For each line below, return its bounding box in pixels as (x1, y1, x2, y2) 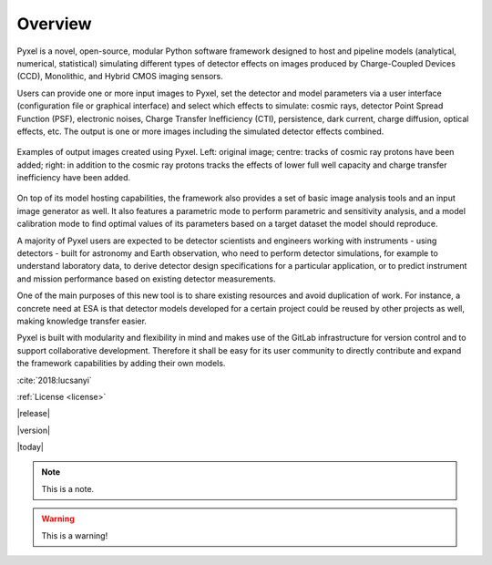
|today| (16, 442, 45, 453)
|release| (16, 408, 50, 419)
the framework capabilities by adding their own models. (16, 358, 226, 369)
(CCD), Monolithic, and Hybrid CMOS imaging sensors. (16, 71, 223, 82)
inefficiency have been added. (16, 172, 131, 183)
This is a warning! (41, 529, 108, 541)
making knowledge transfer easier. (16, 315, 148, 326)
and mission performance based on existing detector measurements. (16, 273, 276, 284)
